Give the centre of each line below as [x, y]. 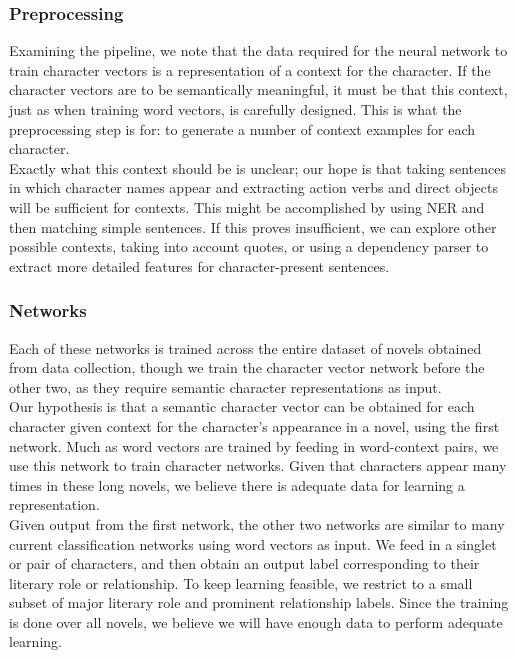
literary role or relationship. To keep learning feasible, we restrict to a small [241, 582]
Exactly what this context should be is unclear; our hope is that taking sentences [257, 167]
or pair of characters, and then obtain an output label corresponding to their [244, 563]
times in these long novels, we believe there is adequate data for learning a [237, 484]
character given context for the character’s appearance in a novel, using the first [254, 425]
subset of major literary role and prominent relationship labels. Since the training [259, 602]
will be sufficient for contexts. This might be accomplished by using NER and [247, 206]
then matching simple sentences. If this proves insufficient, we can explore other [253, 226]
